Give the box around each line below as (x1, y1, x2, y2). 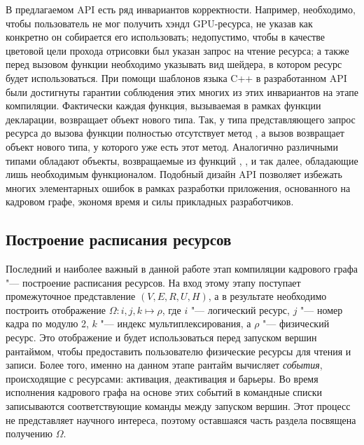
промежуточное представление (6, 289, 136, 303)
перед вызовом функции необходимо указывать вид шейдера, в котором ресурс (6, 57, 342, 71)
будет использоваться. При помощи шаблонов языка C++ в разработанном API (6, 70, 347, 85)
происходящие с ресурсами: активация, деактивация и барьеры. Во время (6, 371, 318, 385)
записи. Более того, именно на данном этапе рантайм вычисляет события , (6, 357, 323, 372)
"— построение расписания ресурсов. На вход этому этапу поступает (6, 275, 301, 289)
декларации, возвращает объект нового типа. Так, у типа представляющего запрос (6, 111, 356, 126)
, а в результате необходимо (208, 289, 327, 303)
